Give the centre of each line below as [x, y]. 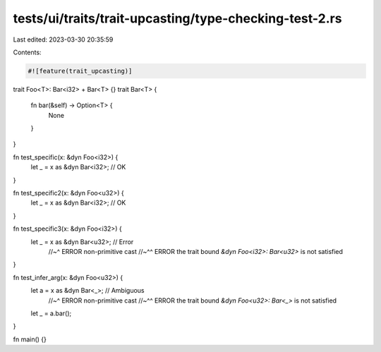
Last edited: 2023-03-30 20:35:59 [63, 40]
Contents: [27, 52]
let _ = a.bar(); [51, 313]
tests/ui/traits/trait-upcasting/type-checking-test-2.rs [177, 18]
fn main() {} [30, 339]
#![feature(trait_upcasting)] [80, 71]
